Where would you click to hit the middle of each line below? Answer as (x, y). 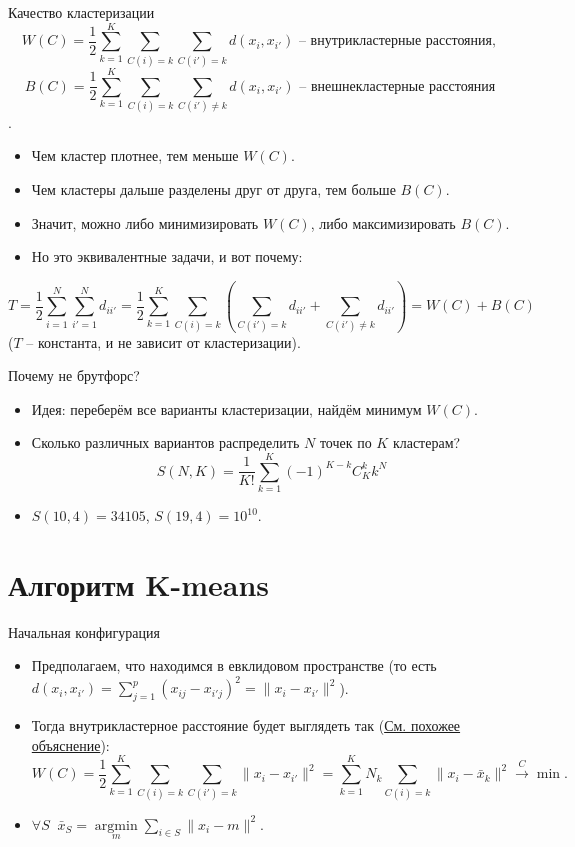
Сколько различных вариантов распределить (165, 442)
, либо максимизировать (383, 222)
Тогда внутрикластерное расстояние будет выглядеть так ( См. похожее (246, 725)
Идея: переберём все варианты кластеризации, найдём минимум (226, 408)
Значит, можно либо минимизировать (145, 222)
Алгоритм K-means (138, 583)
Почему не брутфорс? (74, 375)
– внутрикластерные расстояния (395, 41)
